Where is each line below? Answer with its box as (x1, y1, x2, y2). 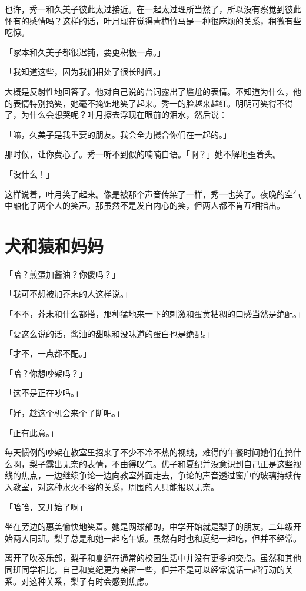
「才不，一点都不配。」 (5, 347, 91, 359)
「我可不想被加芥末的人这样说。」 (5, 288, 132, 300)
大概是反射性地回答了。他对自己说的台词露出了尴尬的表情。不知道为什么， (5, 85, 293, 97)
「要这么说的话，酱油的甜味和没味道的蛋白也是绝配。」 (5, 327, 215, 339)
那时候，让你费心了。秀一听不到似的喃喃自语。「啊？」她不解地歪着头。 (5, 148, 281, 160)
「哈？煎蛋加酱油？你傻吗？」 (5, 268, 120, 280)
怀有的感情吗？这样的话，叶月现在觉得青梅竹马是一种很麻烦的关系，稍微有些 (5, 14, 301, 27)
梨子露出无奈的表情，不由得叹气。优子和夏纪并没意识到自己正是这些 (29, 457, 293, 470)
